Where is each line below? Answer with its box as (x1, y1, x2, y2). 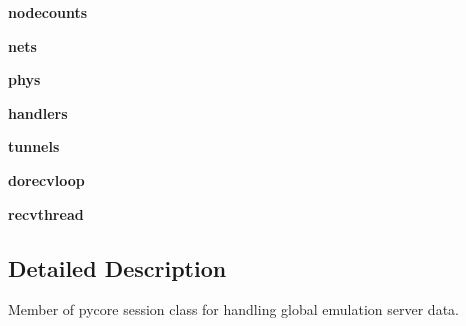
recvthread (8, 203, 84, 224)
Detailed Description (8, 252, 227, 283)
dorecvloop (8, 169, 85, 190)
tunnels (8, 136, 60, 157)
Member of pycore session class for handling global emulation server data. (8, 299, 459, 320)
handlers (8, 102, 68, 123)
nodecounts (8, 2, 88, 22)
